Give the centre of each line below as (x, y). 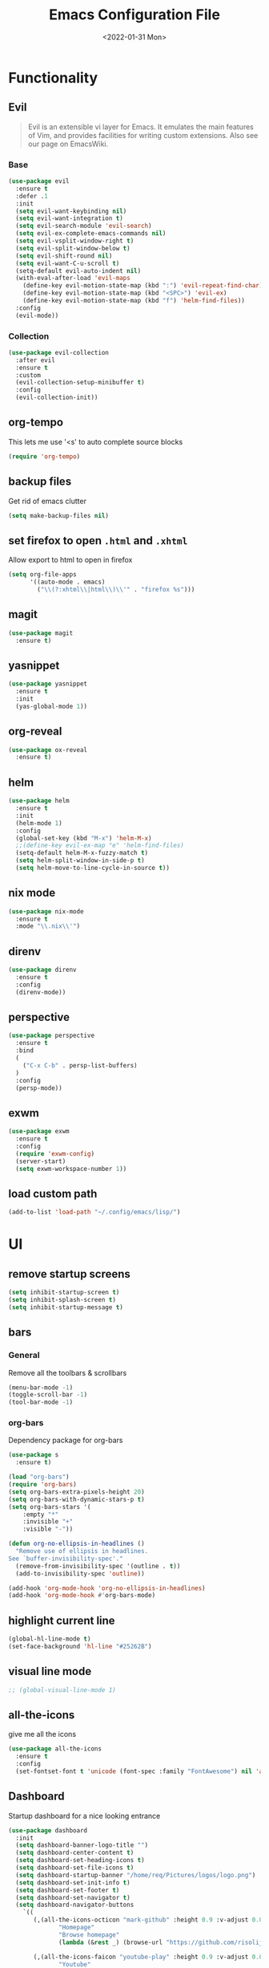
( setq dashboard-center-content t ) (75, 1853)
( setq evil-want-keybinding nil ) (71, 211)
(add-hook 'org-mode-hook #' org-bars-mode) (82, 1596)
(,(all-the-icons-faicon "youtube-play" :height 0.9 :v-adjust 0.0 (148, 1957)
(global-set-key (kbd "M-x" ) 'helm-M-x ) (84, 838)
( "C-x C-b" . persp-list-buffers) (80, 1065)
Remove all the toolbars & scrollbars (68, 1372)
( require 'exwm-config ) (55, 1153)
